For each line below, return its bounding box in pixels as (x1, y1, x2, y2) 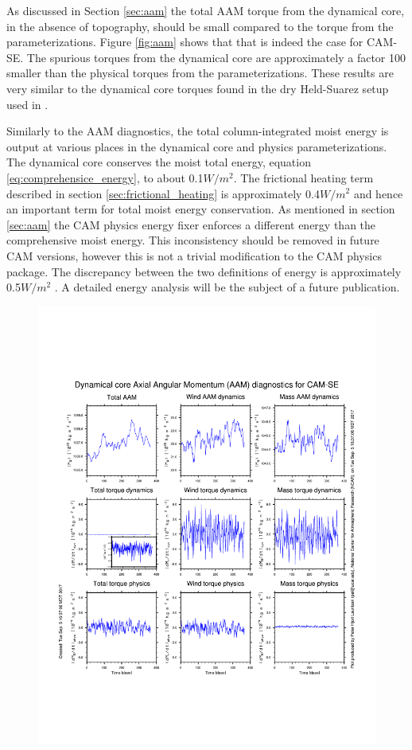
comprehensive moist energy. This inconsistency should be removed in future (6, 232, 379, 248)
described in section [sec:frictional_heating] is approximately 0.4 (6, 185, 321, 201)
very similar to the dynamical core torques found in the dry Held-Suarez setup (6, 80, 389, 96)
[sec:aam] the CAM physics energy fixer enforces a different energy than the (6, 216, 376, 232)
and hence (353, 185, 403, 201)
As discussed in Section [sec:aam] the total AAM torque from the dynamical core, (6, 2, 405, 18)
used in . (6, 96, 49, 112)
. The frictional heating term (233, 169, 374, 186)
